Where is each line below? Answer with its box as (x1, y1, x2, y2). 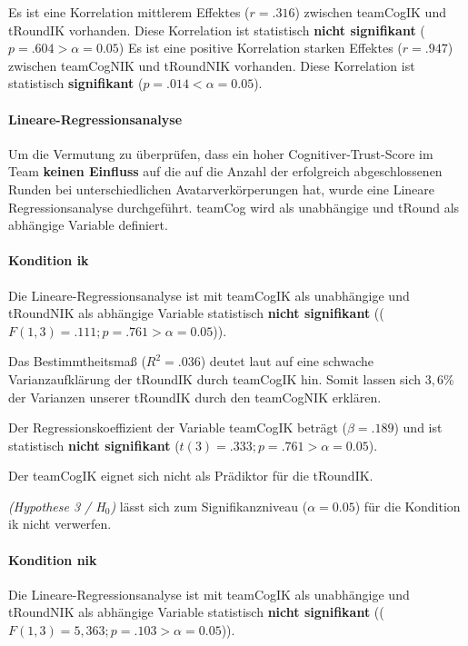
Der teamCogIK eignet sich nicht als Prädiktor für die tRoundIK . (8, 466, 373, 485)
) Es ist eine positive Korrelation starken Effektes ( (118, 38, 403, 57)
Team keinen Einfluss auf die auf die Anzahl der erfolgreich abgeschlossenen (8, 162, 443, 181)
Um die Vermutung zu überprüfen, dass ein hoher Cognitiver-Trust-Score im (8, 144, 433, 163)
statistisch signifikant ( (8, 74, 144, 93)
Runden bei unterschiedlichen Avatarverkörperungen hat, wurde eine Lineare (8, 179, 434, 198)
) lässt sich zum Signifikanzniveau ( (110, 496, 308, 515)
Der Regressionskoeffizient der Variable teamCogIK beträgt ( (8, 418, 347, 437)
